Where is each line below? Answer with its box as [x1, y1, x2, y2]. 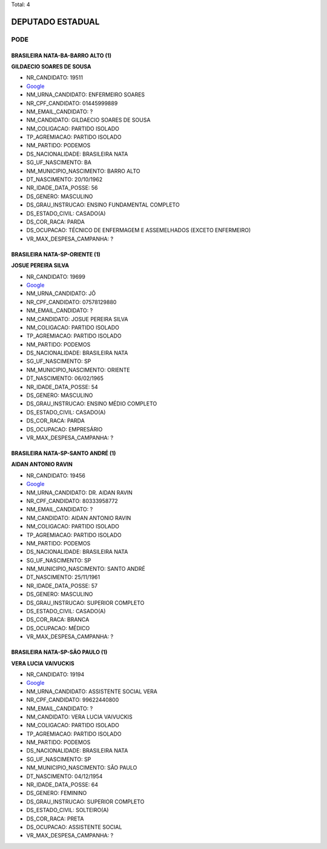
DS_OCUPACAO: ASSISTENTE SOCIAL [26, 824, 122, 830]
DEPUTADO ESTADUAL [11, 16, 100, 27]
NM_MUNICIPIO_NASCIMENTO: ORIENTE [26, 366, 130, 373]
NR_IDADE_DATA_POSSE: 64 [26, 781, 99, 788]
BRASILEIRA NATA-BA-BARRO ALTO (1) [11, 52, 112, 59]
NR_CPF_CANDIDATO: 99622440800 [26, 696, 119, 704]
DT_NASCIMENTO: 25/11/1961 [26, 573, 100, 581]
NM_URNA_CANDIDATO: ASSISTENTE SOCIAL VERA [26, 688, 157, 695]
